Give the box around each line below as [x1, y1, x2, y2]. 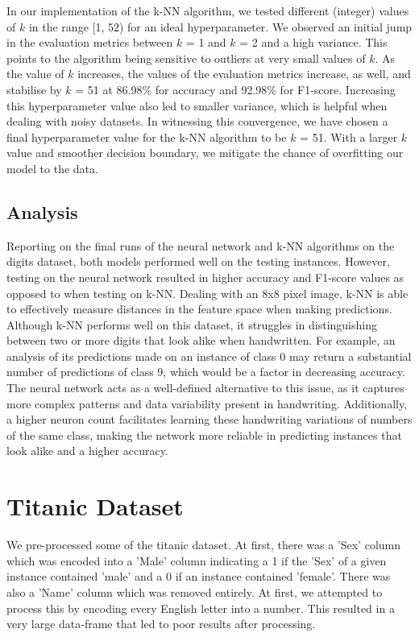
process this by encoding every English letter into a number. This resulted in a [6, 599, 395, 616]
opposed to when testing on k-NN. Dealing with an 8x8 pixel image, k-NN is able [6, 284, 409, 301]
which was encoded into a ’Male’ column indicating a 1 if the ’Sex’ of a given [6, 552, 387, 569]
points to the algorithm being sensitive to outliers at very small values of [6, 49, 366, 66]
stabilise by [6, 81, 62, 97]
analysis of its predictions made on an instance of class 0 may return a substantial [6, 347, 412, 364]
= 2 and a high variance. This [239, 34, 388, 51]
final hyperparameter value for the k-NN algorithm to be [6, 128, 287, 145]
